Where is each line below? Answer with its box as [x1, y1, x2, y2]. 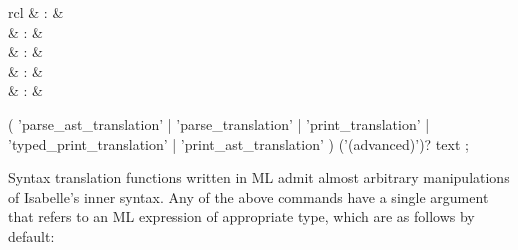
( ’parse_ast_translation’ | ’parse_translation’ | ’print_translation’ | [8, 113, 430, 134]
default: [8, 225, 55, 246]
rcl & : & [8, 2, 64, 22]
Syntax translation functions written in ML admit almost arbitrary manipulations [8, 167, 510, 188]
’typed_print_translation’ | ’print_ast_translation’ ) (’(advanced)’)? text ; [8, 133, 469, 154]
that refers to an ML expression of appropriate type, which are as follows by [8, 206, 475, 227]
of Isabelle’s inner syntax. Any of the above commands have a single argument [8, 186, 489, 207]
